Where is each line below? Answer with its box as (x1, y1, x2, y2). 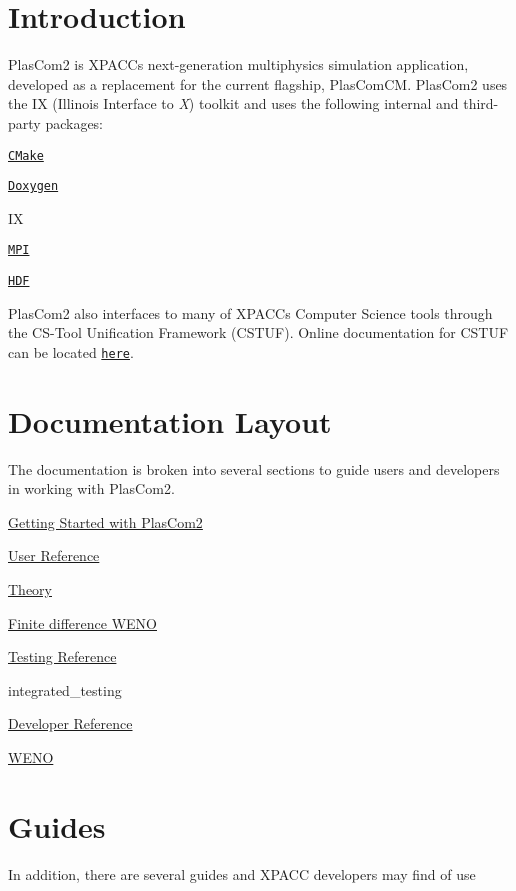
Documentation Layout (8, 400, 332, 441)
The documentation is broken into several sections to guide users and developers (8, 458, 500, 479)
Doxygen (8, 179, 59, 194)
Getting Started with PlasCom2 (8, 511, 203, 532)
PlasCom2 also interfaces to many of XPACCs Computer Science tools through (8, 302, 493, 323)
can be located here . (8, 341, 134, 362)
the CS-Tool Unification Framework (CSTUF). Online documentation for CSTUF (8, 322, 509, 343)
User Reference (8, 545, 100, 566)
